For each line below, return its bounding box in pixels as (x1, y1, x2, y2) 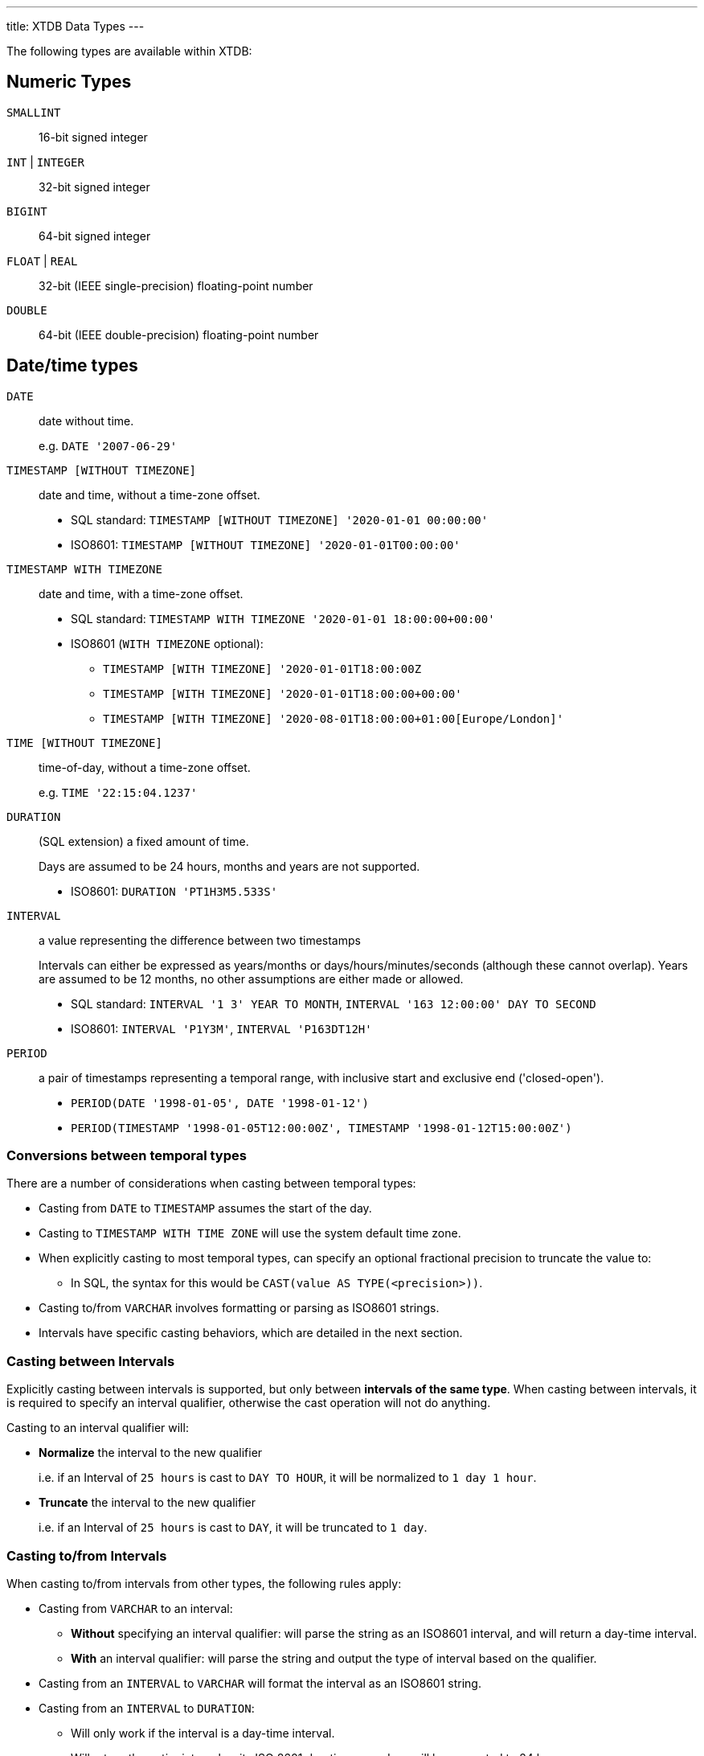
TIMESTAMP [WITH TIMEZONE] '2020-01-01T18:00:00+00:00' (103, 687, 462, 700)
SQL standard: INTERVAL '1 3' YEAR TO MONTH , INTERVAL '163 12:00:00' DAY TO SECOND (71, 996, 596, 1011)
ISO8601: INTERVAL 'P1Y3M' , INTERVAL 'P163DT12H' (71, 1021, 372, 1036)
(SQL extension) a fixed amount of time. (39, 834, 249, 848)
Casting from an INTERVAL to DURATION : (39, 1701, 255, 1715)
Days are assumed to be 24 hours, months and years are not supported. (39, 859, 420, 873)
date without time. (39, 413, 134, 428)
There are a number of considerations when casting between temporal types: (6, 1176, 416, 1191)
